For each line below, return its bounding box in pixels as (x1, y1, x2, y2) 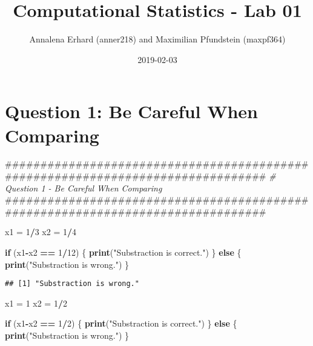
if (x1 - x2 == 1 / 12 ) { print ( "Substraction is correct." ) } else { (5, 246, 242, 258)
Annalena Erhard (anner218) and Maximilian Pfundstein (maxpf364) (29, 33, 286, 45)
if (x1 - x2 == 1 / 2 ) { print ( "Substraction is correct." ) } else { (5, 317, 237, 330)
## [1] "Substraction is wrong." (5, 279, 139, 288)
